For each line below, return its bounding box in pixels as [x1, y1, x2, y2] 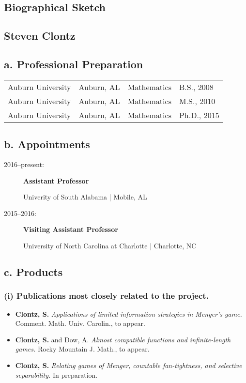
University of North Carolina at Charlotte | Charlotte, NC [23, 240, 197, 250]
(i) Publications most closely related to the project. [4, 290, 209, 302]
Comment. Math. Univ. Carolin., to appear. [15, 318, 145, 328]
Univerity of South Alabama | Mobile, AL [23, 192, 147, 202]
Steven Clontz [4, 28, 76, 43]
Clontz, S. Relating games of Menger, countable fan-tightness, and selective [15, 360, 242, 370]
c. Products [4, 264, 63, 279]
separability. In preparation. [15, 369, 98, 380]
